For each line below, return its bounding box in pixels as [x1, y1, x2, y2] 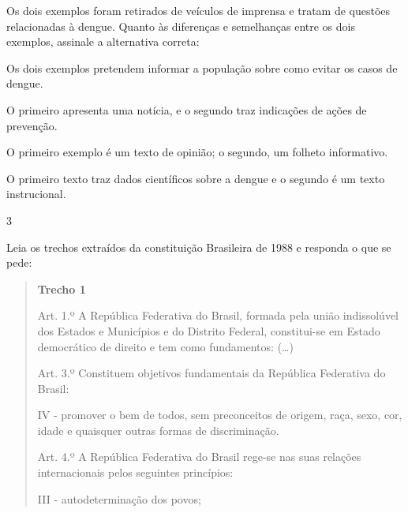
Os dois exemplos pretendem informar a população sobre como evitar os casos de [6, 59, 398, 76]
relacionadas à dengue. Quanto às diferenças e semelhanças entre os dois [6, 17, 355, 34]
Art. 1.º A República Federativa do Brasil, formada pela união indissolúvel [37, 307, 399, 324]
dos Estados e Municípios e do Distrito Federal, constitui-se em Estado [37, 322, 380, 339]
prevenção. [6, 117, 58, 133]
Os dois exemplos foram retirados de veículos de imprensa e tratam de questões [6, 2, 391, 18]
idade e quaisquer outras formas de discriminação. [37, 421, 279, 438]
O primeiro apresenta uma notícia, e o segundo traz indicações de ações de [6, 101, 367, 118]
